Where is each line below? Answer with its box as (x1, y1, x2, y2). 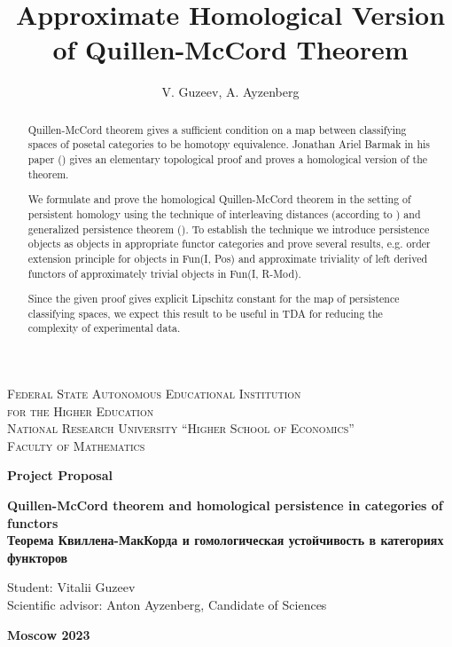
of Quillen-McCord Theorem (52, 31, 409, 67)
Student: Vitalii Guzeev (7, 578, 136, 596)
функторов (7, 548, 68, 566)
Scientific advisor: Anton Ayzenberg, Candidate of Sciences (7, 595, 327, 613)
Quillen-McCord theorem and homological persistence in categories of (7, 495, 443, 514)
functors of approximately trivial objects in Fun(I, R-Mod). (27, 265, 301, 280)
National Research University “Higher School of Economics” (7, 419, 355, 438)
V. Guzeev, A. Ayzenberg (161, 83, 300, 101)
